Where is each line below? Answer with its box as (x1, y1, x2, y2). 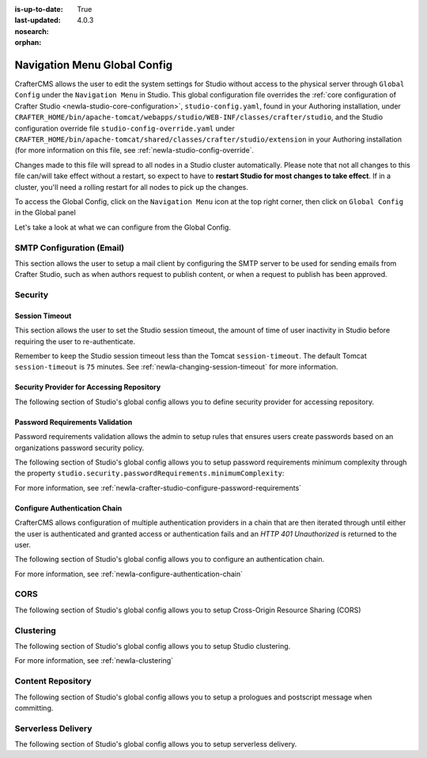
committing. (14, 703, 54, 712)
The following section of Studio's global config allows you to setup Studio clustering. (14, 642, 291, 650)
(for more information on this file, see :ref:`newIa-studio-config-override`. (14, 146, 255, 155)
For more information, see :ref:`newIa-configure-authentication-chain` (14, 569, 244, 578)
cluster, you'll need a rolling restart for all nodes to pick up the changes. (14, 182, 248, 191)
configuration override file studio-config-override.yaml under (14, 123, 235, 133)
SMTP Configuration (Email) (14, 242, 125, 253)
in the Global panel (14, 208, 77, 218)
